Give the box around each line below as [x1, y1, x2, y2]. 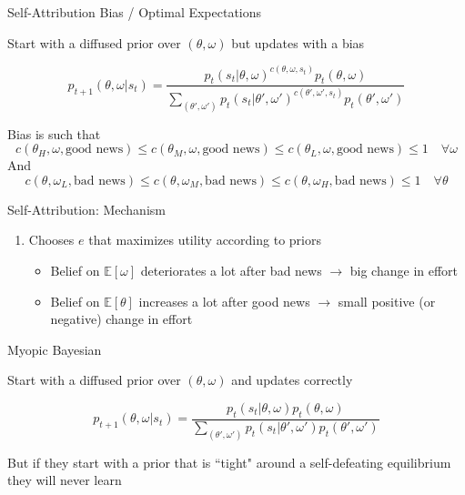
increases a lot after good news [138, 291, 310, 310]
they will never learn [7, 470, 122, 490]
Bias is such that [7, 124, 101, 143]
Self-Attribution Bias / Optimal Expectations [7, 3, 262, 21]
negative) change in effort [50, 309, 193, 328]
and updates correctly [231, 370, 353, 389]
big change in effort [349, 260, 459, 279]
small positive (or [338, 291, 436, 310]
